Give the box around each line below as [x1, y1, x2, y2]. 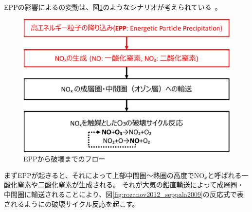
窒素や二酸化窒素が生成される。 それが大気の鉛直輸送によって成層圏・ [17, 179, 244, 190]
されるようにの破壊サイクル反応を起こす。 [4, 198, 139, 209]
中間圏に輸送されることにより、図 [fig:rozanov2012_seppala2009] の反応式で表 [4, 189, 244, 199]
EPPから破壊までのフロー [23, 154, 106, 164]
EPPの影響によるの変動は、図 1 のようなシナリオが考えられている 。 [4, 2, 222, 12]
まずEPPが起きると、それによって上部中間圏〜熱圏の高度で [4, 170, 194, 180]
